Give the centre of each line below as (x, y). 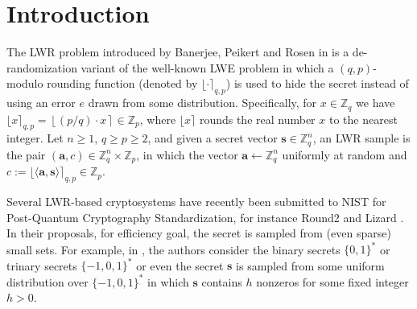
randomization (42, 67)
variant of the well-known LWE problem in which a (207, 67)
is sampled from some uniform (310, 265)
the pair (26, 154)
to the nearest (363, 119)
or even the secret (180, 265)
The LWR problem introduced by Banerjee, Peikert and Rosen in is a (178, 52)
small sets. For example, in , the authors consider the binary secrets (173, 249)
